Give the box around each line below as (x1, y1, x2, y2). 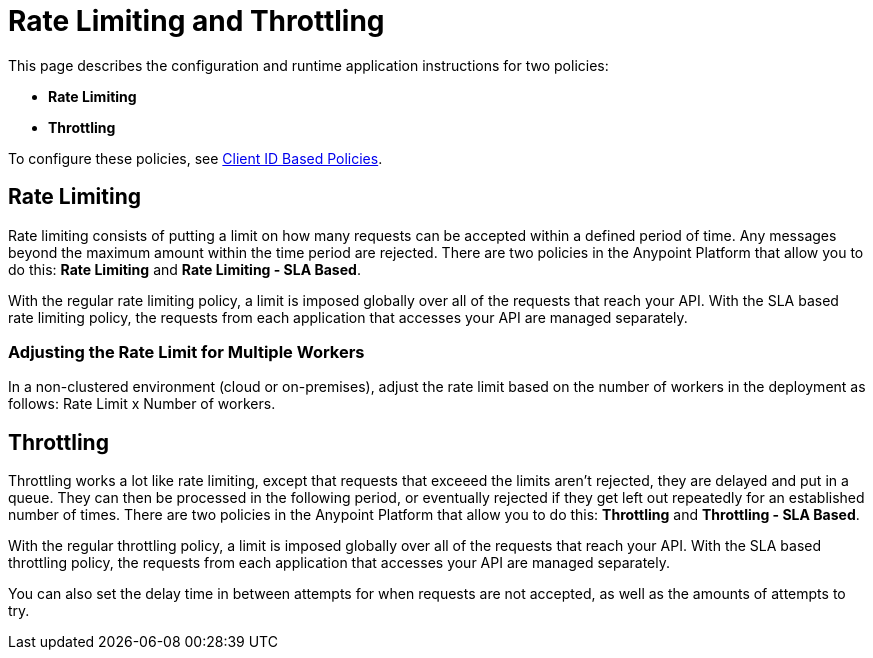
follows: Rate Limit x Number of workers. (8, 395, 276, 413)
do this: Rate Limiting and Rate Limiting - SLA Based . (8, 260, 361, 278)
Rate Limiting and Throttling (8, 4, 385, 38)
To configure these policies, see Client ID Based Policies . (8, 149, 383, 167)
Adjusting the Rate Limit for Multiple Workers (8, 341, 365, 362)
